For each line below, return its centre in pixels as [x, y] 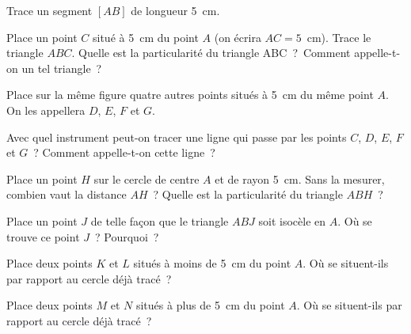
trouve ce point [43, 236]
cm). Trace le [339, 37]
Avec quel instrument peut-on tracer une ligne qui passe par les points [177, 137]
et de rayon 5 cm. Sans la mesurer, [300, 178]
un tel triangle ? [62, 68]
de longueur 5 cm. [175, 10]
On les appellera [46, 110]
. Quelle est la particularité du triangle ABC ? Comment [211, 53]
